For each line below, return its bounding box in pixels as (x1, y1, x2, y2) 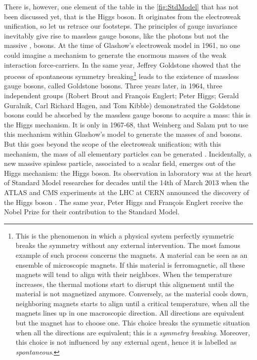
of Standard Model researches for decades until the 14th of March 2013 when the (4, 177, 249, 188)
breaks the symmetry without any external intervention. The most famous (15, 240, 241, 250)
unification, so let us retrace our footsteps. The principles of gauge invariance (4, 21, 238, 31)
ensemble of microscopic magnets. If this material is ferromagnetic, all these (15, 259, 245, 270)
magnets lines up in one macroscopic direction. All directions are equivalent (15, 308, 245, 318)
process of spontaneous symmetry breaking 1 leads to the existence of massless (4, 70, 239, 81)
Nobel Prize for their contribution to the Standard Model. (4, 206, 180, 217)
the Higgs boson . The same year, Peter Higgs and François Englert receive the (4, 197, 243, 207)
